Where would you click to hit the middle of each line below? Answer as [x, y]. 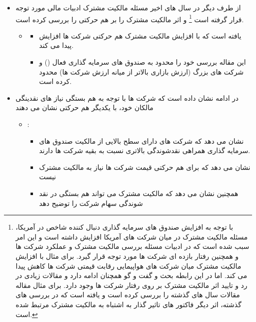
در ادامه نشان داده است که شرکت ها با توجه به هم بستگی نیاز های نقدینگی [127, 98]
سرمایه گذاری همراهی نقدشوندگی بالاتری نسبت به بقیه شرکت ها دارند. [145, 150]
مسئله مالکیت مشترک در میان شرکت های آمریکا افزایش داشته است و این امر [131, 236]
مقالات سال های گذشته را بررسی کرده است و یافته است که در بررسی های [128, 295]
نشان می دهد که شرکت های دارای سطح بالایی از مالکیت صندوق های [141, 141]
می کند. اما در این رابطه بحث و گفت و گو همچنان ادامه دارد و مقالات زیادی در [131, 275]
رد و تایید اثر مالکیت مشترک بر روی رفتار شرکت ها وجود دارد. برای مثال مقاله [131, 285]
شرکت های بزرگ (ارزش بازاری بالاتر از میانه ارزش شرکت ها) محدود [141, 71]
